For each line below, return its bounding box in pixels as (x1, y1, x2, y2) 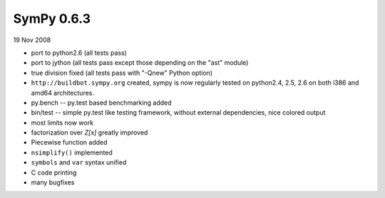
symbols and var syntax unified (31, 158, 127, 167)
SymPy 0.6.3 (13, 11, 91, 26)
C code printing (31, 168, 77, 177)
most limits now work (31, 118, 94, 127)
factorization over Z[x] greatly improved (31, 128, 148, 137)
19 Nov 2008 (13, 36, 51, 44)
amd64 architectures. (31, 88, 95, 97)
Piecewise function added (31, 138, 108, 147)
